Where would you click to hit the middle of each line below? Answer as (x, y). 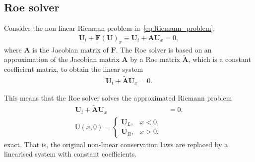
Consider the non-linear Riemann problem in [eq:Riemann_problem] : (110, 28)
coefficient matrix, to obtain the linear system (74, 69)
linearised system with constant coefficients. (70, 154)
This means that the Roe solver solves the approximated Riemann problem (118, 98)
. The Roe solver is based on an (164, 49)
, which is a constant (220, 59)
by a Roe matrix (155, 59)
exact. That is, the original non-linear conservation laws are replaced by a (116, 144)
